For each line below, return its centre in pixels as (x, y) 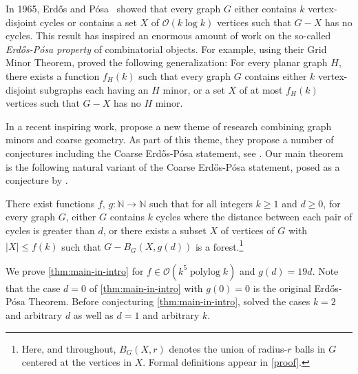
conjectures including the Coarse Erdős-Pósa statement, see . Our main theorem (175, 153)
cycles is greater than (50, 230)
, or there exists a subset (155, 230)
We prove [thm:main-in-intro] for (75, 270)
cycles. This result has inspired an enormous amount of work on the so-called (168, 35)
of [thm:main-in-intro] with (146, 288)
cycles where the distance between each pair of (254, 217)
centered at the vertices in (76, 362)
